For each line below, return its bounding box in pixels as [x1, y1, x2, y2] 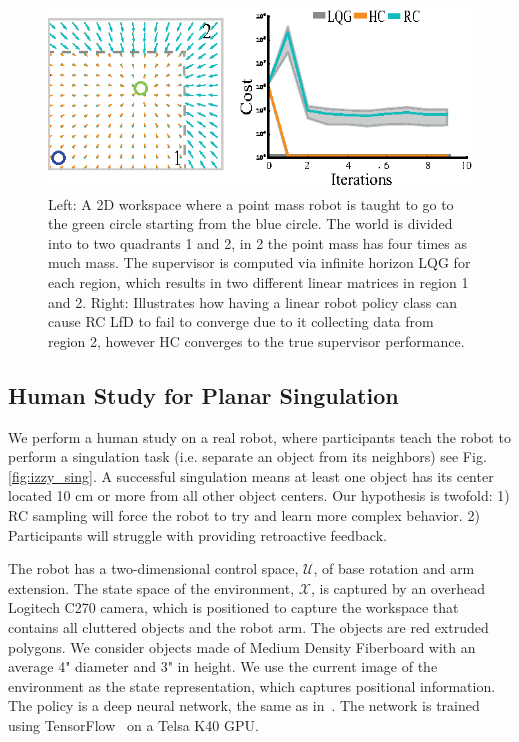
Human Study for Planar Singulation [8, 379, 399, 410]
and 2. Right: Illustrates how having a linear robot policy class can [48, 291, 457, 312]
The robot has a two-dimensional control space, [8, 558, 299, 579]
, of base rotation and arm [313, 558, 475, 579]
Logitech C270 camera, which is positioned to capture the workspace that [8, 597, 459, 618]
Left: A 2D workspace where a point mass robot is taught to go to [48, 193, 454, 214]
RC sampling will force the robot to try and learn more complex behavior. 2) [8, 505, 480, 525]
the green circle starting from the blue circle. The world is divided [48, 213, 453, 234]
